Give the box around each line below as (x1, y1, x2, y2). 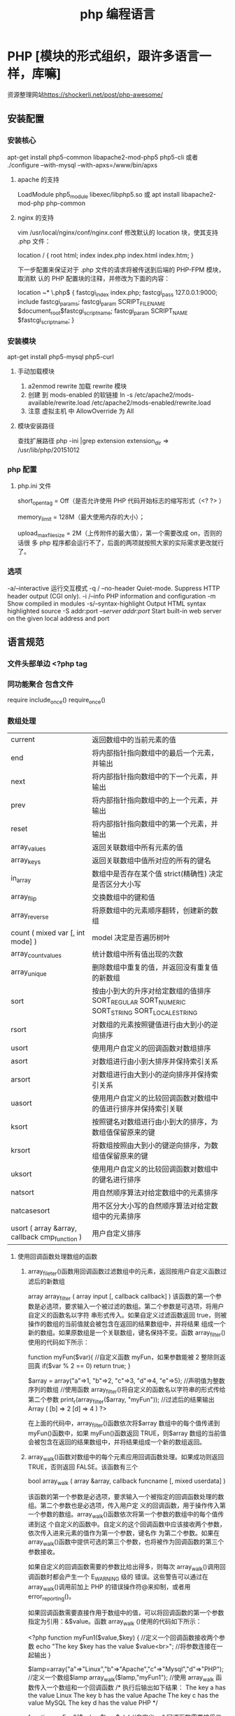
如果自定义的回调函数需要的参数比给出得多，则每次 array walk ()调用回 (27, 1562, 226, 1572)
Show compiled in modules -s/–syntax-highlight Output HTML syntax (7, 599, 206, 608)
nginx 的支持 (17, 214, 54, 222)
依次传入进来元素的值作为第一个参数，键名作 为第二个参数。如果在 (27, 1529, 220, 1537)
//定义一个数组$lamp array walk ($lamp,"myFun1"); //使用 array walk (27, 1673, 215, 1683)
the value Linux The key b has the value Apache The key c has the (27, 1691, 219, 1699)
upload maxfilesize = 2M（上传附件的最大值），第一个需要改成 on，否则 (17, 529, 217, 539)
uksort (10, 1169, 32, 1178)
